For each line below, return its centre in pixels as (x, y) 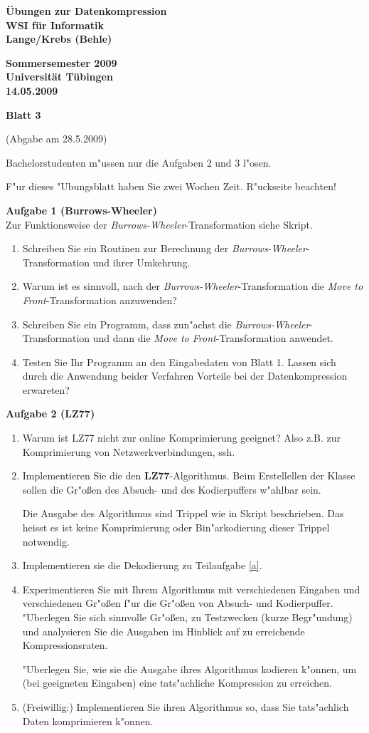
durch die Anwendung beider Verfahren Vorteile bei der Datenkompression (185, 376)
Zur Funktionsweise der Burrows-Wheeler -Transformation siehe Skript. (159, 224)
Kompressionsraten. (65, 645)
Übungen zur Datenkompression (86, 11)
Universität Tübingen (59, 77)
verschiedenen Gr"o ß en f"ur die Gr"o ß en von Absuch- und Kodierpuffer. (178, 603)
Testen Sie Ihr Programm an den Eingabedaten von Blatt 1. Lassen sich (179, 362)
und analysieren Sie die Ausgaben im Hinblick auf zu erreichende (164, 631)
